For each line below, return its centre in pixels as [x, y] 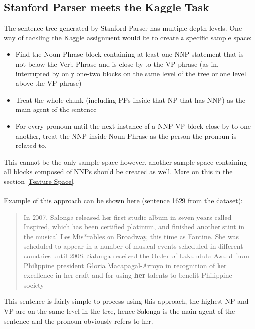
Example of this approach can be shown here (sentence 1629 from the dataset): [123, 201]
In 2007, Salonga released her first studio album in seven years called [127, 217]
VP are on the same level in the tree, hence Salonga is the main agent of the [120, 311]
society [34, 284]
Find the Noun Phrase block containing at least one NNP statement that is [129, 54]
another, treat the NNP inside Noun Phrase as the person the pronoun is [126, 135]
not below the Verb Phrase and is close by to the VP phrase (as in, [117, 63]
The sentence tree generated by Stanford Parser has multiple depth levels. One [123, 28]
